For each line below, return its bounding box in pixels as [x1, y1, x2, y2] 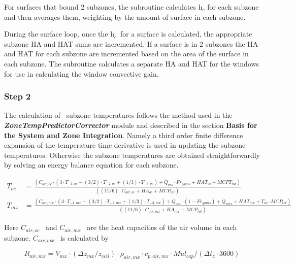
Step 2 [4, 90, 31, 103]
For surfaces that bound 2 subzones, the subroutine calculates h [4, 2, 203, 12]
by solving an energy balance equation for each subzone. [4, 159, 179, 170]
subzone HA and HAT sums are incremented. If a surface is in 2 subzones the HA [4, 38, 258, 49]
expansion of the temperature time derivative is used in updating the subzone [4, 140, 246, 150]
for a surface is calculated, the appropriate [120, 28, 252, 39]
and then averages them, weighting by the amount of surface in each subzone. [4, 11, 246, 22]
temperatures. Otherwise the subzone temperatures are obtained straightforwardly [4, 149, 260, 160]
